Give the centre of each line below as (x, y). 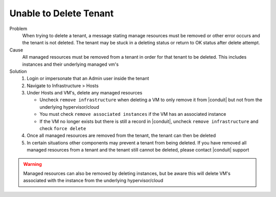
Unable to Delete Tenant (62, 13)
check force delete (63, 129)
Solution (18, 71)
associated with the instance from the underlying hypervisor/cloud (93, 181)
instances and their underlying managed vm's (71, 64)
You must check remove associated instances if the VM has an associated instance (133, 114)
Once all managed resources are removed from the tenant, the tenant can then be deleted (121, 136)
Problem (18, 29)
